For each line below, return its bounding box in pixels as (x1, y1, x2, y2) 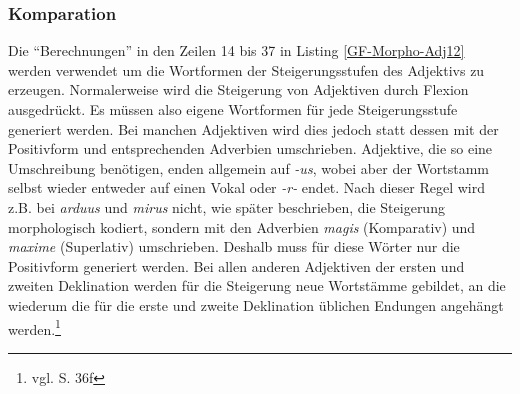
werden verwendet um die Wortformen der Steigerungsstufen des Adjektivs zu (8, 59, 485, 80)
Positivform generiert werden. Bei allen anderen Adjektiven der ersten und (8, 255, 465, 276)
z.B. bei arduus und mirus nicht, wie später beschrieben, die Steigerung (8, 196, 445, 217)
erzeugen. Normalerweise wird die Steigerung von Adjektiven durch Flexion (8, 79, 469, 100)
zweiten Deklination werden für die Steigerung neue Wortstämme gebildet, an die (8, 275, 506, 296)
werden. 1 (8, 315, 61, 339)
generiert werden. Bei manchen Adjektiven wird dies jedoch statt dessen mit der (8, 118, 499, 139)
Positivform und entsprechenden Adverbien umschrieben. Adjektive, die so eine (8, 138, 493, 159)
